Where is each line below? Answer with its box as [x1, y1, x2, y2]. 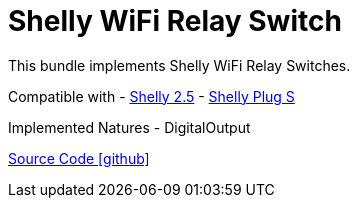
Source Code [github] [8, 149, 150, 167]
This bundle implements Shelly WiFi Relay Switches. [8, 56, 351, 74]
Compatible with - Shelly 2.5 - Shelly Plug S [8, 87, 295, 105]
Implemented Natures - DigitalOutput [8, 118, 251, 136]
